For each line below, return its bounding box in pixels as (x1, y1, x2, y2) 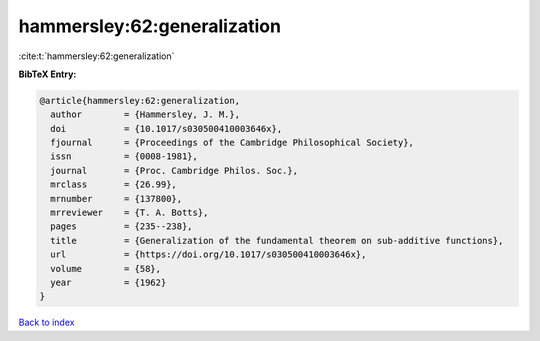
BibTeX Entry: (18, 68, 77, 80)
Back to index (18, 316, 75, 329)
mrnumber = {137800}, (50, 193, 183, 204)
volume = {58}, (50, 263, 162, 274)
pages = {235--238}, (50, 221, 194, 232)
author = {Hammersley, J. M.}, (50, 109, 240, 120)
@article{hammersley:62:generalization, (39, 95, 240, 106)
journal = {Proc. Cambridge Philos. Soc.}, (50, 165, 299, 176)
